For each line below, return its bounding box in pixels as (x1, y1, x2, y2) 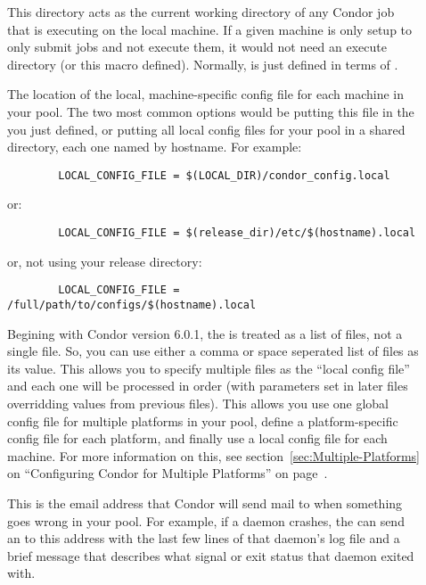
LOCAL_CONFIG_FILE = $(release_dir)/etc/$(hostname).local (58, 227, 416, 239)
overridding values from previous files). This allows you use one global (7, 393, 389, 412)
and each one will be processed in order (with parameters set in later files (7, 376, 408, 395)
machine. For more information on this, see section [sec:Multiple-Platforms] (7, 446, 420, 465)
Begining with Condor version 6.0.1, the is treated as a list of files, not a (7, 324, 403, 342)
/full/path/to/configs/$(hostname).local (7, 298, 257, 311)
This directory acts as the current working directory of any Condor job (7, 3, 395, 21)
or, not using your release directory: (7, 251, 202, 270)
